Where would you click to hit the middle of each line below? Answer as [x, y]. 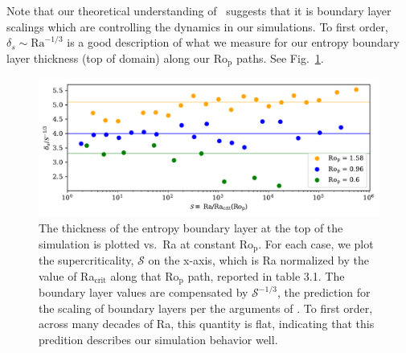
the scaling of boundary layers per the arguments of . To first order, [206, 308]
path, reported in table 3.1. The [266, 275]
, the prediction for [324, 292]
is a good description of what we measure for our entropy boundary [233, 42]
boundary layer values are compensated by [144, 292]
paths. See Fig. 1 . [280, 57]
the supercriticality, [86, 260]
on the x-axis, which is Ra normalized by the [259, 260]
